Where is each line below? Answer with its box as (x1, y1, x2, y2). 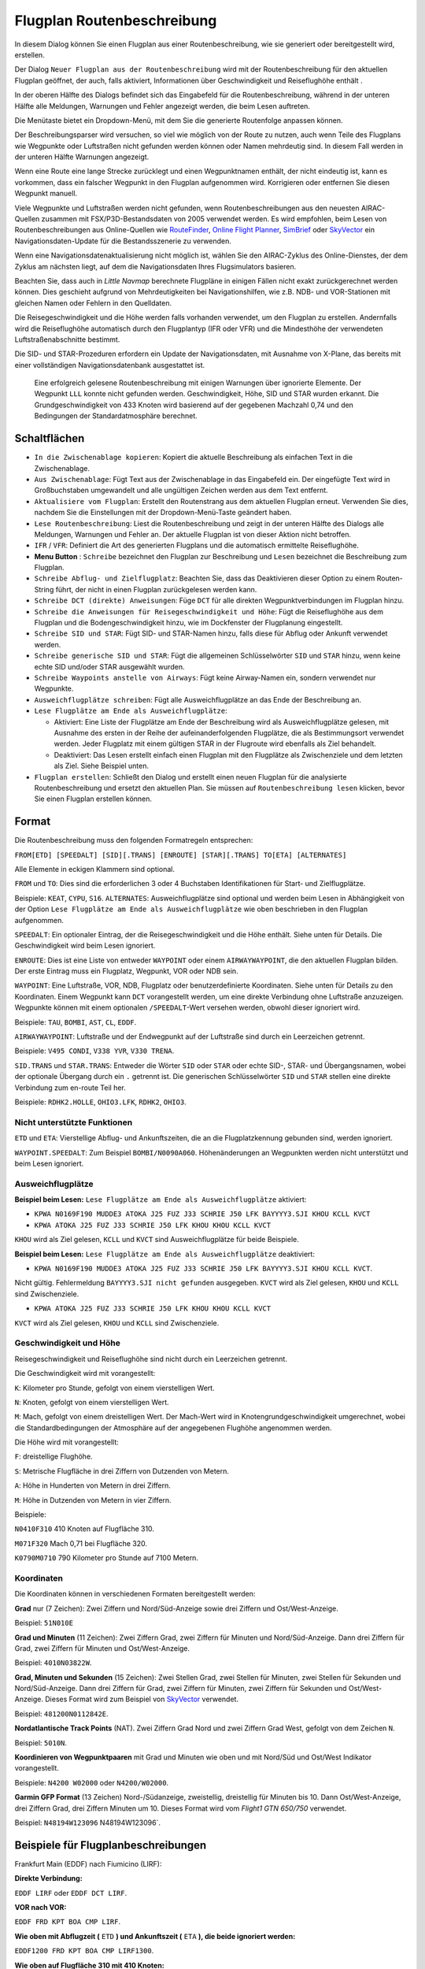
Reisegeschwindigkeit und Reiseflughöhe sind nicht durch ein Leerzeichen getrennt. (14, 1354, 287, 1363)
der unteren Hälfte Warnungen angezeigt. (14, 152, 150, 161)
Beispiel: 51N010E (14, 1619, 74, 1628)
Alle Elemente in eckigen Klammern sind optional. (14, 864, 176, 873)
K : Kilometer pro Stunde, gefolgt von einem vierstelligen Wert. (14, 1383, 216, 1392)
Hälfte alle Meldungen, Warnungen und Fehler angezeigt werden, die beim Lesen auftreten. (14, 101, 311, 110)
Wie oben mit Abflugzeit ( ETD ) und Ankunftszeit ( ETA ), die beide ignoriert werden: (14, 1931, 296, 1941)
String (34, 584, 54, 594)
